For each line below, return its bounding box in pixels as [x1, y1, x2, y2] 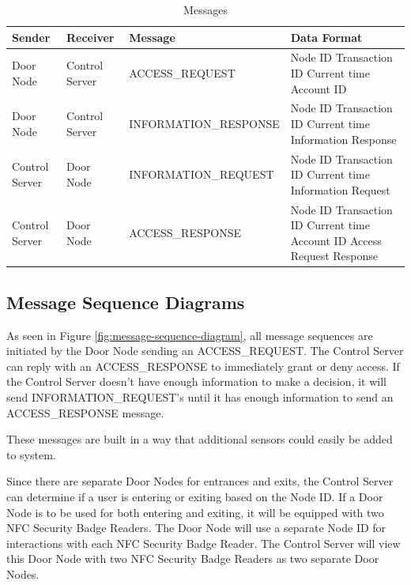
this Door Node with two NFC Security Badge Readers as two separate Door [6, 550, 379, 567]
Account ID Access [290, 232, 382, 248]
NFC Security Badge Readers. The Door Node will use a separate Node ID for [6, 519, 386, 536]
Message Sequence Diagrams [6, 289, 245, 314]
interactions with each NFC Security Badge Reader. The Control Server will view [6, 534, 401, 551]
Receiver [66, 28, 115, 45]
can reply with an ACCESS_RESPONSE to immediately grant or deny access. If [6, 357, 400, 374]
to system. [6, 446, 56, 462]
